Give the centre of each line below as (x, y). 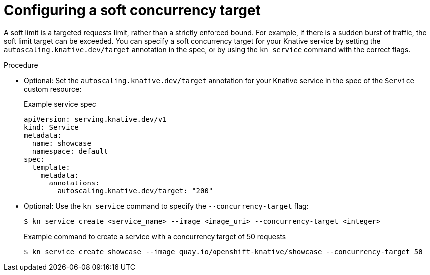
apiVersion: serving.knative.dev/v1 (95, 119)
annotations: (74, 183)
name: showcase (61, 143)
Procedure (21, 65)
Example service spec (60, 104)
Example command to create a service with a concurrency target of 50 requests (155, 236)
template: (51, 167)
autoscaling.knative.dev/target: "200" (135, 191)
